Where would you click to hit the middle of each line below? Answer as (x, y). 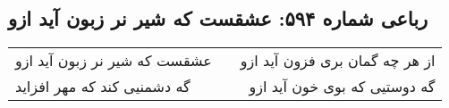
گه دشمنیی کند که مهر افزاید (103, 87)
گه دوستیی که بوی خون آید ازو (342, 87)
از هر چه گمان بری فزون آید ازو (338, 61)
